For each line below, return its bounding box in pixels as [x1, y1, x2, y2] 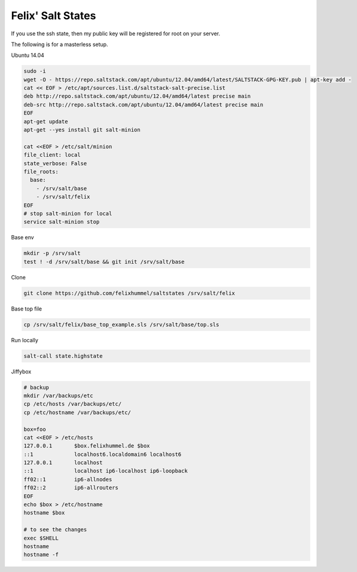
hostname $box [23, 509, 65, 516]
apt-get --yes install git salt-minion [23, 126, 141, 133]
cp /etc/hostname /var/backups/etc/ [23, 409, 132, 416]
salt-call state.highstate [23, 352, 103, 359]
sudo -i [23, 68, 46, 75]
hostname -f [23, 551, 59, 558]
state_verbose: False [23, 160, 87, 167]
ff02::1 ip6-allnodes [23, 476, 112, 483]
